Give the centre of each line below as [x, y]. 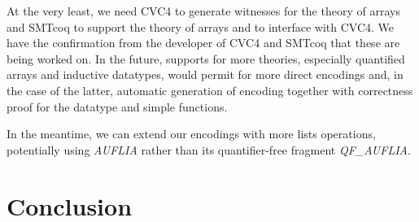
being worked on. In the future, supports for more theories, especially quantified [206, 58]
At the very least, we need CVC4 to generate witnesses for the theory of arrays [203, 11]
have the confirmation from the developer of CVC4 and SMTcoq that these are [203, 43]
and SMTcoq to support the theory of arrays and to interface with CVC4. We [200, 26]
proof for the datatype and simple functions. [117, 106]
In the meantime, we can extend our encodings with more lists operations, [191, 134]
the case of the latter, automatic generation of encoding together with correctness [210, 90]
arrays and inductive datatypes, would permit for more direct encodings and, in [205, 74]
